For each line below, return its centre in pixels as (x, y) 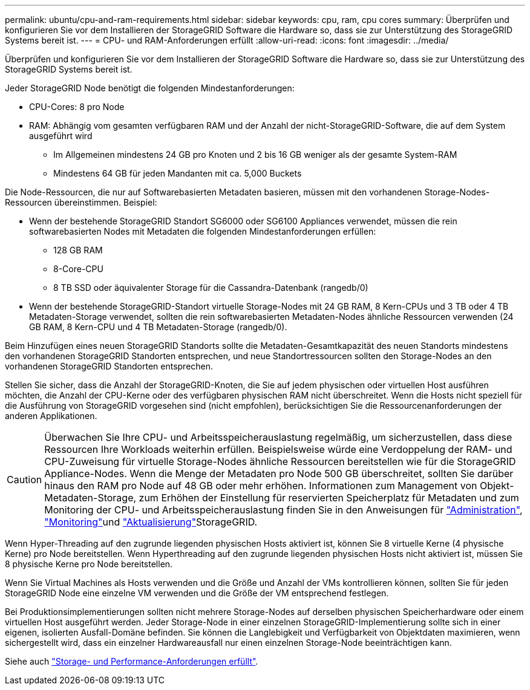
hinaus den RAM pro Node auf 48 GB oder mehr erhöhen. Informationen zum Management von (261, 486)
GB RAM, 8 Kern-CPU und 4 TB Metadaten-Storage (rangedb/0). (158, 327)
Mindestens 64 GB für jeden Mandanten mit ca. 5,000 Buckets (178, 173)
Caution (25, 480)
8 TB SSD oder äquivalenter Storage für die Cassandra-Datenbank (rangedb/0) (211, 288)
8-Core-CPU (78, 269)
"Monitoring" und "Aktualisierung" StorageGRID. (151, 522)
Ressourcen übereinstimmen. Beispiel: (81, 202)
